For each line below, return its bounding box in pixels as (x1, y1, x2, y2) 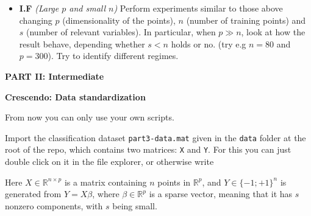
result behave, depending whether (19, 37, 145, 50)
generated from (5, 187, 62, 200)
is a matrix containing (64, 175, 147, 188)
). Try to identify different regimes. (48, 49, 179, 62)
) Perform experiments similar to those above (113, 2, 283, 14)
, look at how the (241, 26, 306, 38)
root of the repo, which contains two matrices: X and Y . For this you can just (5, 143, 291, 156)
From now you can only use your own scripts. (5, 111, 174, 124)
